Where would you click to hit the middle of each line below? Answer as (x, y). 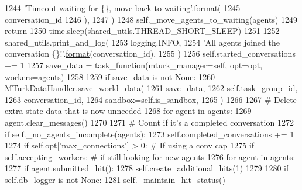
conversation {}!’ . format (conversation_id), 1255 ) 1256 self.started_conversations (150, 53)
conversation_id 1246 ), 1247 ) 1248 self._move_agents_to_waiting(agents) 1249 (151, 19)
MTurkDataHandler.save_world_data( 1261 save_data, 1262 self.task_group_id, (151, 88)
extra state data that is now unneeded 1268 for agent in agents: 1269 (128, 111)
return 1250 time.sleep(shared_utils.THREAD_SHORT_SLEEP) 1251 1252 (142, 31)
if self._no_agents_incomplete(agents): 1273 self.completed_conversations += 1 (150, 134)
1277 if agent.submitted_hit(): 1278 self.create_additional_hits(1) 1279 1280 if (147, 168)
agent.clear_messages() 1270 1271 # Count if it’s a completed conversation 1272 (149, 122)
